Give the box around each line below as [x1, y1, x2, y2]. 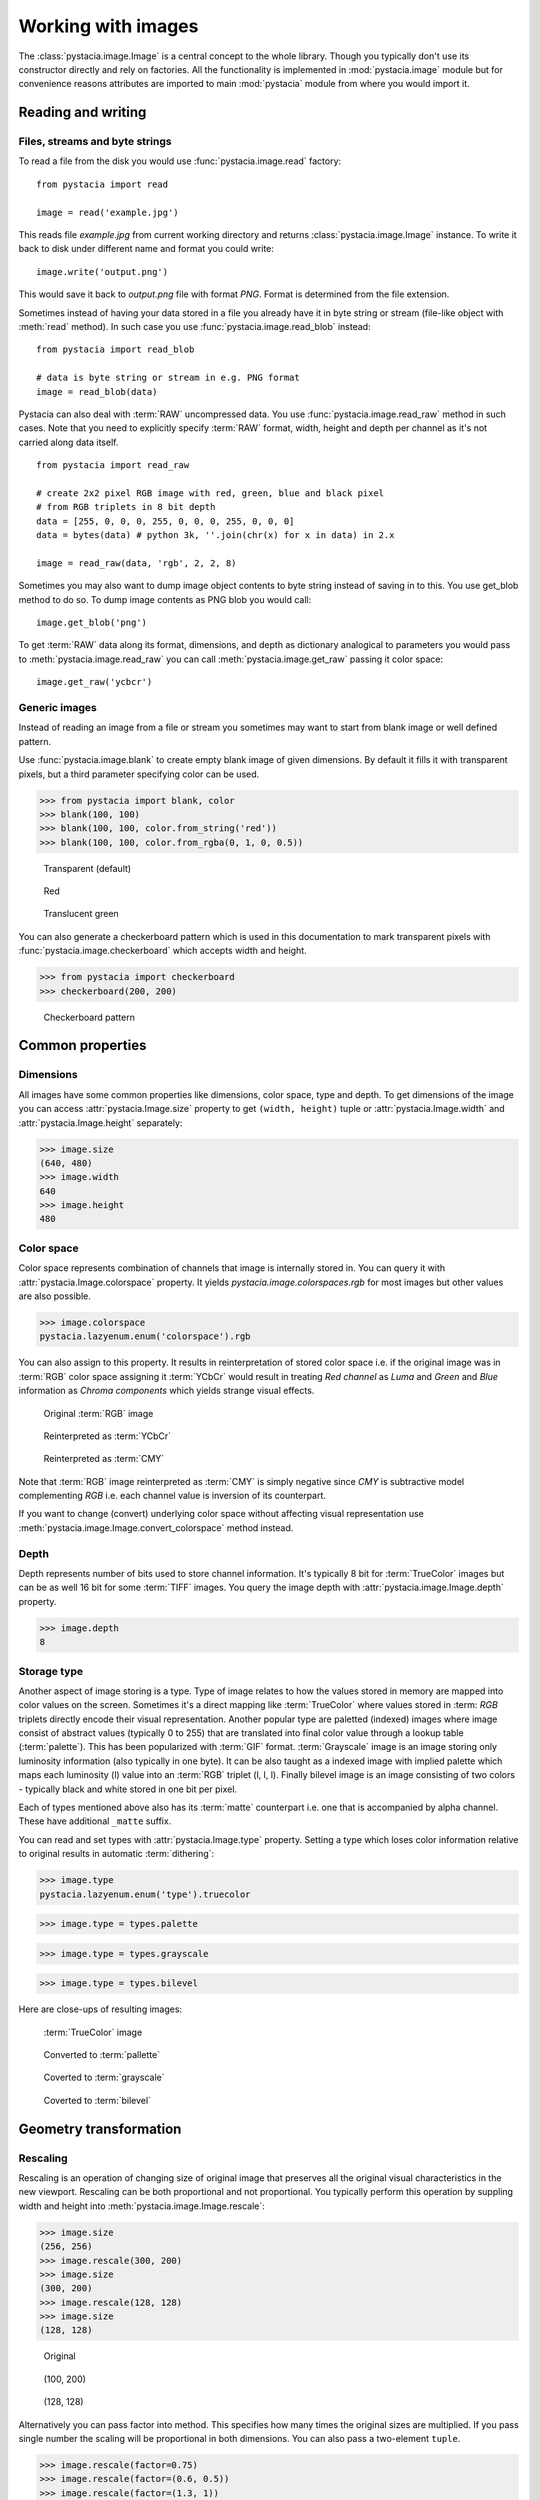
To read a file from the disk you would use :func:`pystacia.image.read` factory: [18, 155, 342, 167]
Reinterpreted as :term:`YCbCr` [43, 1430, 172, 1442]
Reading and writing [18, 104, 147, 121]
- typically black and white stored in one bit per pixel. [18, 1783, 238, 1795]
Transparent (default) [43, 862, 132, 874]
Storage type [18, 1664, 84, 1678]
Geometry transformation [18, 2120, 182, 2137]
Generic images [18, 700, 97, 714]
